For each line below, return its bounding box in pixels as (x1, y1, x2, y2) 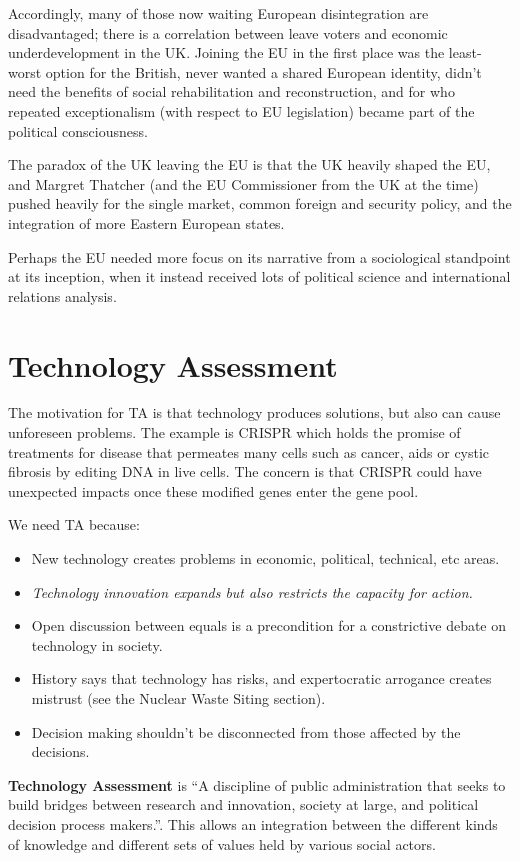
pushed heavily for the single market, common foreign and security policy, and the (8, 193, 512, 214)
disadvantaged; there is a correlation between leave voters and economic (8, 22, 448, 43)
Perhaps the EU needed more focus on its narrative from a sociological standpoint (8, 246, 511, 267)
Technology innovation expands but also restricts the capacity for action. (31, 581, 473, 602)
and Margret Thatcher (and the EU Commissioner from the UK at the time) (8, 173, 479, 194)
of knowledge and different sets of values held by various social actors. (8, 833, 436, 854)
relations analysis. (8, 285, 117, 306)
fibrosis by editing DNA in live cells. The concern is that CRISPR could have (8, 461, 482, 482)
